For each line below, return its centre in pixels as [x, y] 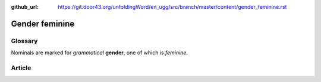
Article [21, 68]
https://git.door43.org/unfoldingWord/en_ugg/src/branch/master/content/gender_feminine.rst [172, 7]
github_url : [25, 7]
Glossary [24, 41]
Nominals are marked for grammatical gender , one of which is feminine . [100, 53]
